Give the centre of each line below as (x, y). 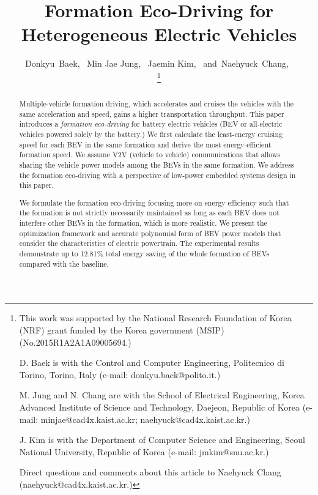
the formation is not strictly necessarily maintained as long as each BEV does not (149, 213)
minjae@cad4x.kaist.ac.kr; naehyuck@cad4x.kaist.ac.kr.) (145, 419)
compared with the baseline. (64, 263)
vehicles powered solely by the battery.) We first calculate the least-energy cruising (151, 134)
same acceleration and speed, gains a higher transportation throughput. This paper (152, 114)
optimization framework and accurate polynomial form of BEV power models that (150, 233)
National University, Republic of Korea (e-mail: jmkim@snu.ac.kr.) (144, 451)
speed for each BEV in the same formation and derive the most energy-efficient (145, 144)
